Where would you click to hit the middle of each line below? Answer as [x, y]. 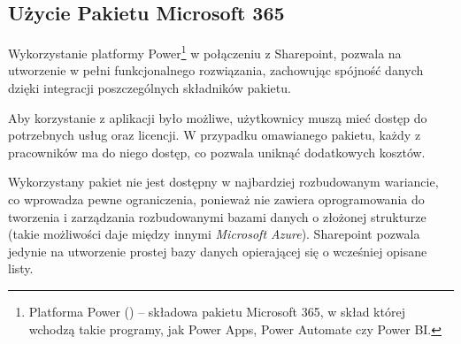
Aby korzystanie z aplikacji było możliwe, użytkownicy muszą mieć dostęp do [218, 117]
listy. [21, 268]
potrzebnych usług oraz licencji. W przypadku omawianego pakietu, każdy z [215, 135]
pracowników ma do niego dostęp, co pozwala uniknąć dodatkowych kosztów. [217, 152]
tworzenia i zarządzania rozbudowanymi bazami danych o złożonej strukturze [217, 216]
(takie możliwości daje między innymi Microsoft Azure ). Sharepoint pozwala [214, 234]
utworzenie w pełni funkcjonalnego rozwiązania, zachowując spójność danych [216, 70]
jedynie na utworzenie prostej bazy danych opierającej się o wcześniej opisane [218, 251]
